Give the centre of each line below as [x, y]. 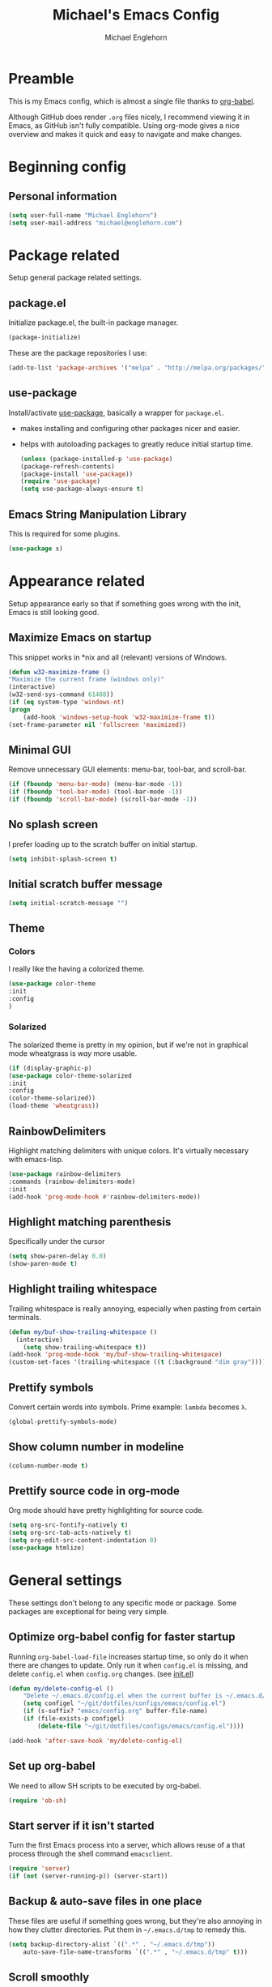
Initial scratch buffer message [86, 885]
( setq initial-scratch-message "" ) [68, 903]
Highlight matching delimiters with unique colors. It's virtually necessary [129, 1150]
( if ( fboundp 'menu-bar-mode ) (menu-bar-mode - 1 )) [96, 784]
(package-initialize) [45, 338]
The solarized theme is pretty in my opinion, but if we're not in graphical [128, 1045]
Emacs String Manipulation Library [98, 514]
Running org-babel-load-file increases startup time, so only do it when [128, 1656]
